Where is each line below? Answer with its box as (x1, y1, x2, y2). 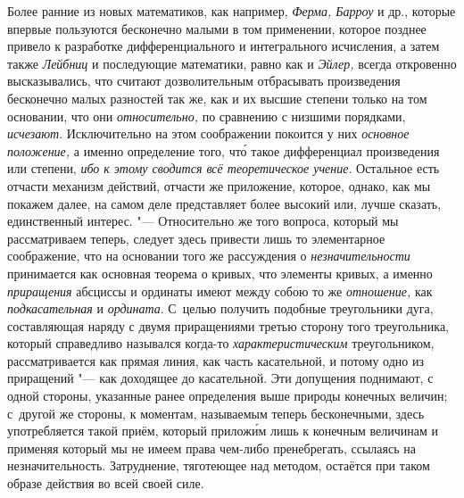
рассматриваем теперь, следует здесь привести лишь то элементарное (7, 228, 385, 247)
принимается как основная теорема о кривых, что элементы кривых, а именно (7, 263, 433, 282)
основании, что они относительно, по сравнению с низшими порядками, (7, 106, 406, 125)
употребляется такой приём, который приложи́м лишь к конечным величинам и (7, 421, 439, 440)
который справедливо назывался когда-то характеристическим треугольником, (7, 334, 435, 353)
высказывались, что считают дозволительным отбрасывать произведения (7, 71, 401, 90)
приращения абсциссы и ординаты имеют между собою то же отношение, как (7, 281, 433, 300)
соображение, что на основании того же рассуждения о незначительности (7, 246, 410, 265)
